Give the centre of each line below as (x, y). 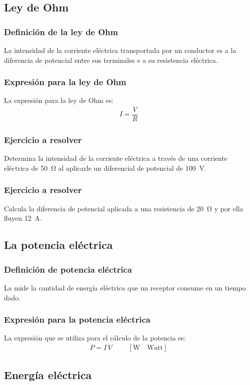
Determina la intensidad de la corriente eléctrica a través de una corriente (116, 158)
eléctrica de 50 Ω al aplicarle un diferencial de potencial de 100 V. (105, 168)
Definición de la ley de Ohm (61, 31)
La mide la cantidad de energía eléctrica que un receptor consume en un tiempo (125, 287)
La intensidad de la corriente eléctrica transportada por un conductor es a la (120, 50)
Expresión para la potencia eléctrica (77, 319)
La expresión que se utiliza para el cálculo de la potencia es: (95, 338)
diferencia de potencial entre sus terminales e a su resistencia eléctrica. (111, 60)
